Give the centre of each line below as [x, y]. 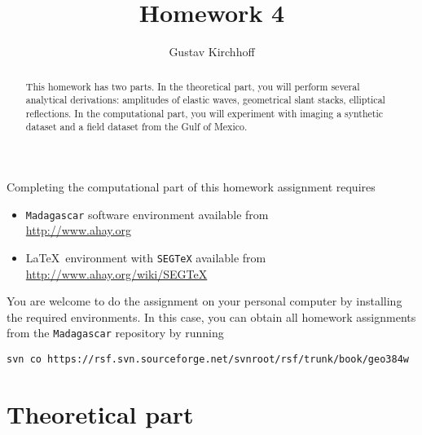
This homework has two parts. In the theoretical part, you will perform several [193, 86]
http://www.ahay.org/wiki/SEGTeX [116, 273]
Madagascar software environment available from [147, 214]
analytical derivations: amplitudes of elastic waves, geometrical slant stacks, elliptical [205, 100]
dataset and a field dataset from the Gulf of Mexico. [136, 127]
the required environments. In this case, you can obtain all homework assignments [211, 316]
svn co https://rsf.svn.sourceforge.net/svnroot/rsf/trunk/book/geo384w [208, 360]
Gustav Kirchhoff [212, 52]
